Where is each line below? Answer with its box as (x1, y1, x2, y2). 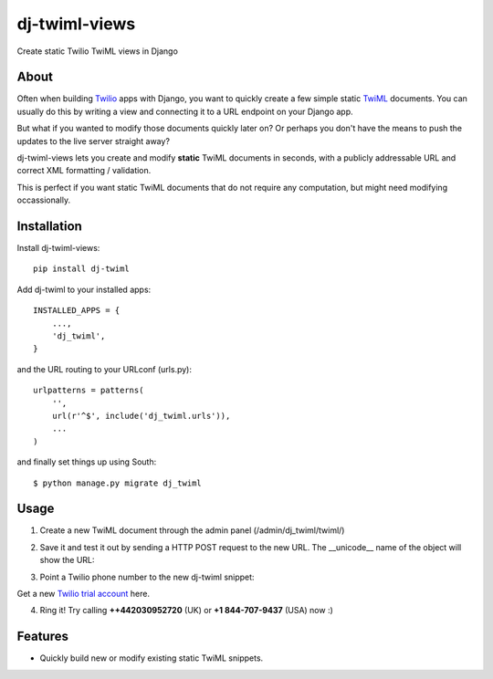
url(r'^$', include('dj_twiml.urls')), (51, 411, 231, 421)
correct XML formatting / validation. (16, 165, 152, 176)
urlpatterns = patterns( (33, 385, 144, 396)
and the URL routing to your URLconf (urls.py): (16, 363, 192, 374)
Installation (16, 219, 82, 234)
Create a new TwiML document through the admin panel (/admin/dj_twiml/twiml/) (39, 525, 345, 536)
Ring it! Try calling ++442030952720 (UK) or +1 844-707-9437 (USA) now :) (39, 605, 333, 616)
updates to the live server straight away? (16, 135, 171, 146)
